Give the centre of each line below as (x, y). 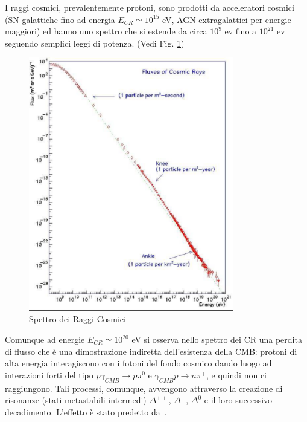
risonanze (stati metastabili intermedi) (76, 400)
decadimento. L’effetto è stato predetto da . (86, 411)
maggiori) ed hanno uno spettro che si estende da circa (106, 31)
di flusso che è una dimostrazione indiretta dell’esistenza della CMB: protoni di (151, 351)
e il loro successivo (238, 400)
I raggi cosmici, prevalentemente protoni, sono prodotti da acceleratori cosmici (150, 7)
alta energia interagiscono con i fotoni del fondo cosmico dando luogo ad (138, 363)
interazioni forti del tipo (49, 375)
